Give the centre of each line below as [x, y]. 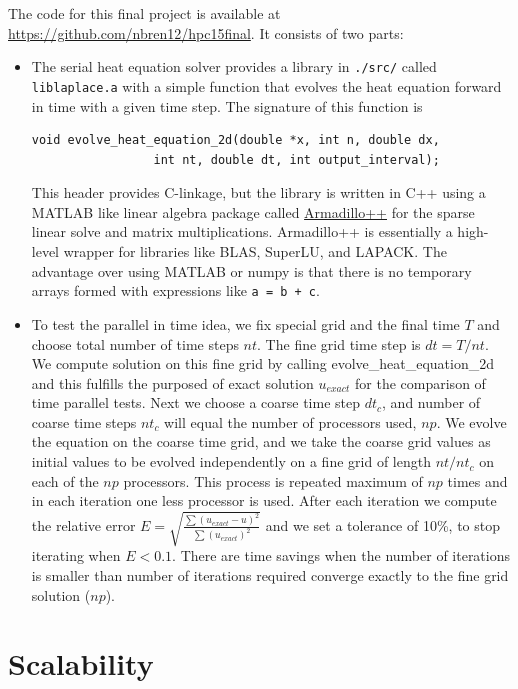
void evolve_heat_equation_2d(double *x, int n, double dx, [235, 140]
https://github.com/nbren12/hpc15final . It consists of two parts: [206, 32]
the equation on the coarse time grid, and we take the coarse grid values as [261, 441]
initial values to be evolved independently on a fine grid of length [231, 461]
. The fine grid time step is [339, 343]
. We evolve [471, 421]
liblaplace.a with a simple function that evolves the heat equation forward [266, 85]
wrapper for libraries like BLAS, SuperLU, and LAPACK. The [255, 251]
